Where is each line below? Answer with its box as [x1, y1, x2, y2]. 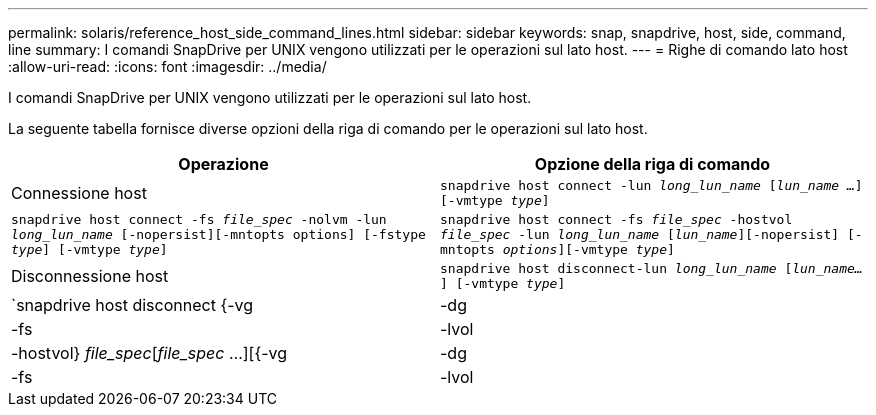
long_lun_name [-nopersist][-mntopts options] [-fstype [11, 227, 426, 242]
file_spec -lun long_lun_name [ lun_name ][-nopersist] [440, 227, 840, 242]
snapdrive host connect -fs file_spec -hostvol [440, 212, 793, 227]
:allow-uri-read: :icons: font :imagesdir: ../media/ [8, 58, 327, 75]
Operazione [178, 154, 269, 174]
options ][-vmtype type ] [502, 242, 675, 257]
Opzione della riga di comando [534, 154, 771, 174]
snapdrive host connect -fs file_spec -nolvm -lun [11, 212, 387, 227]
